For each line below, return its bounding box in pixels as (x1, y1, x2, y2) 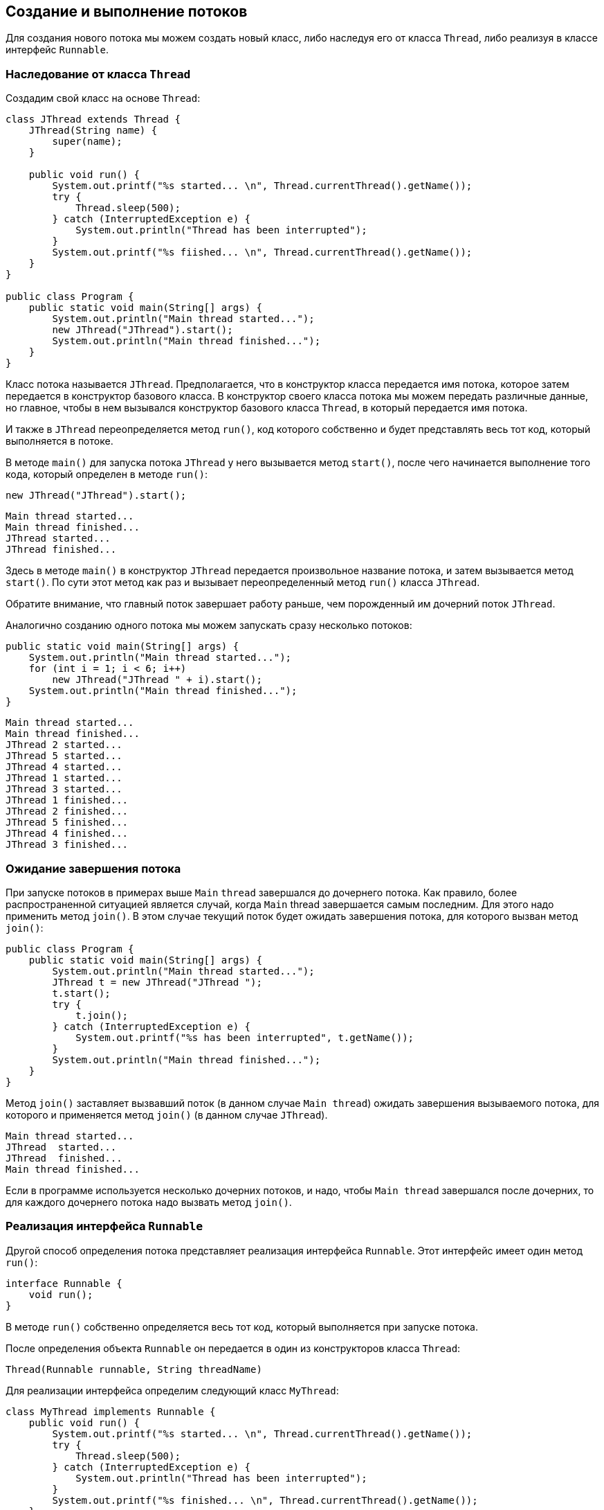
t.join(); (75, 1009, 129, 1021)
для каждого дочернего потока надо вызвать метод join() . (6, 1196, 292, 1208)
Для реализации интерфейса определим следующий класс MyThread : (6, 1384, 339, 1396)
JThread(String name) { (28, 125, 158, 136)
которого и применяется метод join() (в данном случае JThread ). (6, 1108, 328, 1121)
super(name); (52, 136, 122, 148)
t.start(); (52, 987, 111, 999)
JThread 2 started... (6, 739, 122, 751)
